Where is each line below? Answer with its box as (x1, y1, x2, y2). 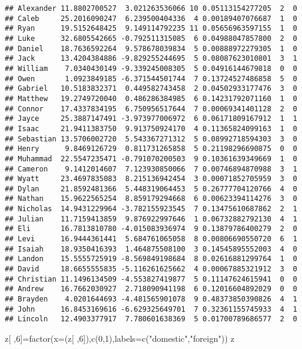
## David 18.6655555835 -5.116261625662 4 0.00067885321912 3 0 (5, 265, 297, 274)
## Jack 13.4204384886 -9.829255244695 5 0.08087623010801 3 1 (5, 54, 297, 63)
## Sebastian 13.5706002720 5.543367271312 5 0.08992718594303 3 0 (5, 134, 297, 143)
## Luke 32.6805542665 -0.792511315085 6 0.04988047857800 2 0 (5, 34, 297, 43)
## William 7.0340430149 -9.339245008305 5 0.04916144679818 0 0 (5, 64, 297, 73)
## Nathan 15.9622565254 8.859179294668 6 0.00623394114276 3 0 (5, 194, 297, 203)
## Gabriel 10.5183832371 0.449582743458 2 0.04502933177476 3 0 (5, 84, 297, 93)
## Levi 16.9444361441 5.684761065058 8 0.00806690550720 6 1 (5, 235, 297, 244)
